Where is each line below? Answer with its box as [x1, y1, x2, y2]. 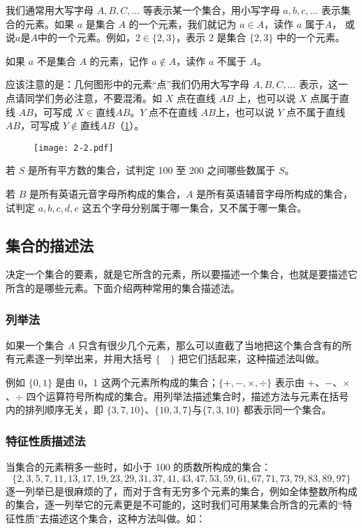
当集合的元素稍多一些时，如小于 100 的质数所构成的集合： [6, 459, 272, 473]
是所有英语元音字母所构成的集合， [29, 186, 186, 200]
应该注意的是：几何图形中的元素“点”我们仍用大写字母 [6, 77, 250, 91]
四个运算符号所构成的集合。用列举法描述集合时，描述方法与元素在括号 [26, 388, 349, 403]
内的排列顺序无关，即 [6, 402, 103, 417]
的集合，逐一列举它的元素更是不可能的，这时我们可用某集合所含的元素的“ [6, 497, 343, 512]
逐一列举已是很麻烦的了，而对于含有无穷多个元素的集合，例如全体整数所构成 [6, 483, 357, 498]
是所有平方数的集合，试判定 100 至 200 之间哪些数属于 [27, 163, 276, 177]
